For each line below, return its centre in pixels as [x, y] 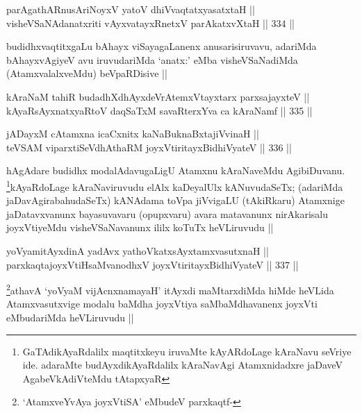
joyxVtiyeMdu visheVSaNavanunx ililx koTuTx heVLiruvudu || [140, 227]
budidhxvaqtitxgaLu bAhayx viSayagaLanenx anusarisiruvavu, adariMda [162, 46]
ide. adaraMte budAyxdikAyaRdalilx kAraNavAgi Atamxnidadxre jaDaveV [183, 365]
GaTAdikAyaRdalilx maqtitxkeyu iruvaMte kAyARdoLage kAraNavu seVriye [187, 351]
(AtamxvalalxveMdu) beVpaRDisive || [87, 73]
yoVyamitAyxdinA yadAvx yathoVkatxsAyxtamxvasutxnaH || [138, 250]
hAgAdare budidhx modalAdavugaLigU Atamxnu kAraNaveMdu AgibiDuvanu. [176, 170]
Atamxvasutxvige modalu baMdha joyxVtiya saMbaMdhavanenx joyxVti [162, 304]
